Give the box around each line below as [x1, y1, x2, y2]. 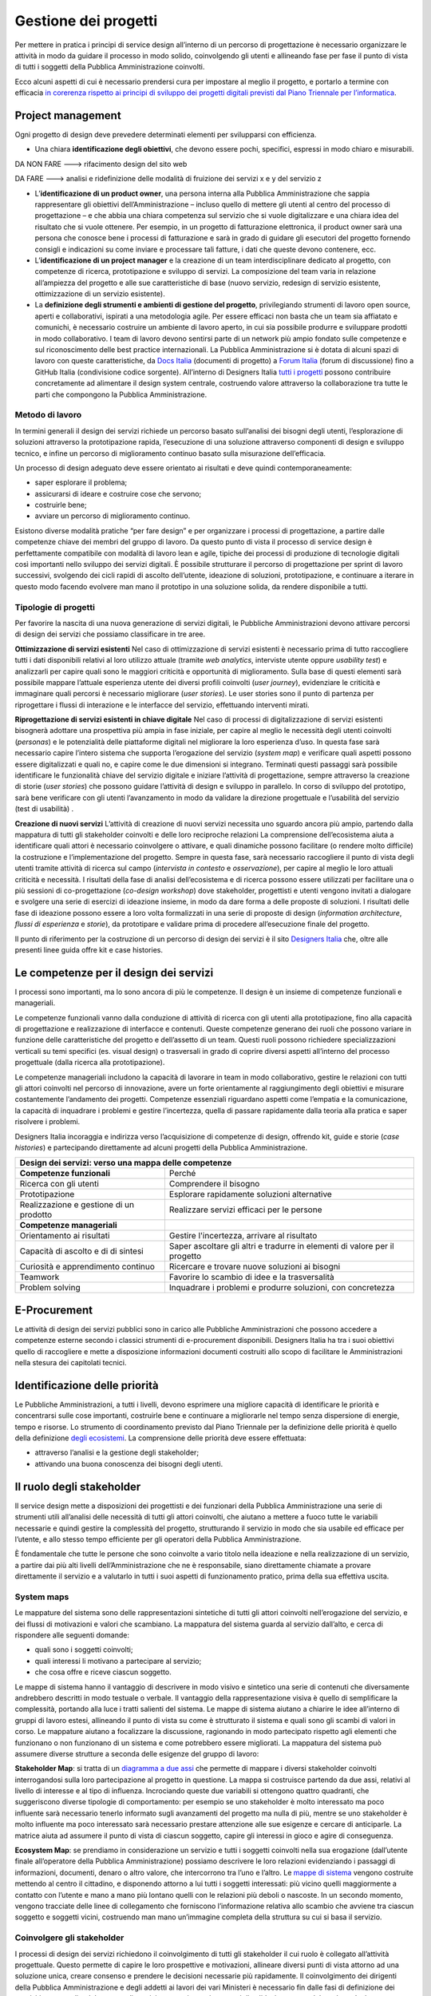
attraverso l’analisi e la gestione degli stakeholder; [34, 1447, 200, 1457]
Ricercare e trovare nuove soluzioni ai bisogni [168, 1261, 341, 1273]
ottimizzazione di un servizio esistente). [34, 289, 165, 299]
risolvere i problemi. [14, 1117, 81, 1127]
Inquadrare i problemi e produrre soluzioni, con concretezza [168, 1282, 395, 1293]
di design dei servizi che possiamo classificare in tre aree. [14, 629, 206, 639]
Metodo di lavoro [14, 410, 82, 421]
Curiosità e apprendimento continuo [19, 1261, 156, 1273]
